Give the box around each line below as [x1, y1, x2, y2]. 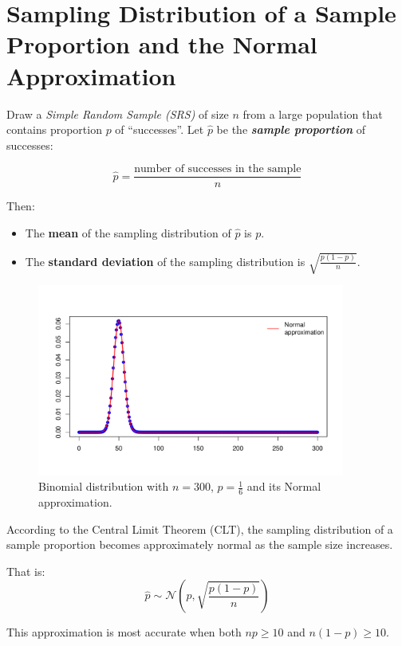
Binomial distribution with [38, 478, 169, 495]
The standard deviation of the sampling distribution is [25, 253, 305, 269]
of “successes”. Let [115, 121, 204, 138]
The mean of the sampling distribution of [25, 224, 231, 241]
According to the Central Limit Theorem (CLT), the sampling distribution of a [6, 520, 393, 537]
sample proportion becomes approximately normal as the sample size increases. [6, 536, 393, 553]
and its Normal [246, 478, 321, 495]
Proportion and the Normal [6, 28, 317, 61]
